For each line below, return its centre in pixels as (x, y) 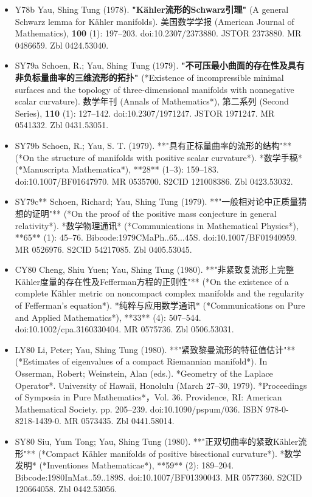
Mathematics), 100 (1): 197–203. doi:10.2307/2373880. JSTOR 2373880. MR (158, 33)
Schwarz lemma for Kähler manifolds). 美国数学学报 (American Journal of (154, 21)
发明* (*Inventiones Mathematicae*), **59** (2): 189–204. (124, 465)
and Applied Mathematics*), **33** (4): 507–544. (108, 317)
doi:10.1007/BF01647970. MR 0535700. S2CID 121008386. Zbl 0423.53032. (154, 181)
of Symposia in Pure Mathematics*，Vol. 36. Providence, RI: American (148, 397)
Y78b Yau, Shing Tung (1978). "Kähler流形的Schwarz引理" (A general (152, 9)
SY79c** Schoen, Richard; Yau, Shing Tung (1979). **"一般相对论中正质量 (157, 201)
